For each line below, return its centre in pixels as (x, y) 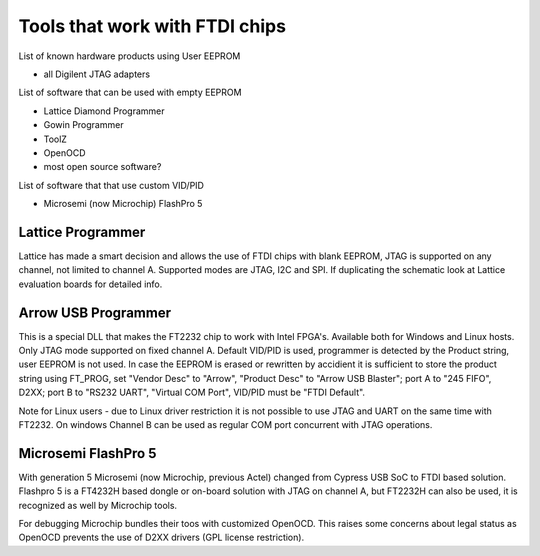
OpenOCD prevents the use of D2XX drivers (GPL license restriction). (161, 537)
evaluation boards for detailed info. (90, 284)
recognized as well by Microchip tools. (98, 505)
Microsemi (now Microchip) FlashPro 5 (123, 204)
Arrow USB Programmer (95, 312)
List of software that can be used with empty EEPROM (130, 92)
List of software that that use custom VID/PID (111, 185)
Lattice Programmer (82, 231)
